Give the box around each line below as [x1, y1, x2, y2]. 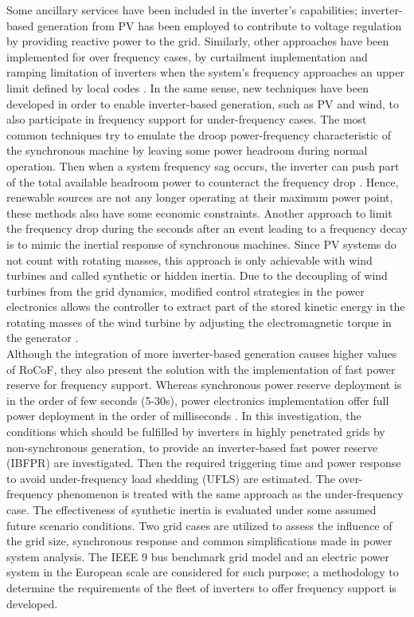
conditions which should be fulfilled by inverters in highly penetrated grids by [6, 423, 385, 440]
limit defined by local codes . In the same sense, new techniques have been [6, 79, 369, 96]
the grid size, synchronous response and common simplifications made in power [6, 533, 393, 549]
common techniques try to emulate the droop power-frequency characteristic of [6, 126, 391, 143]
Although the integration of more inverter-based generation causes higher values [6, 345, 397, 362]
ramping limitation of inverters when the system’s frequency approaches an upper [6, 64, 404, 81]
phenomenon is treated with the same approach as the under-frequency [57, 485, 404, 502]
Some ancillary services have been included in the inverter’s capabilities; [6, 2, 358, 18]
